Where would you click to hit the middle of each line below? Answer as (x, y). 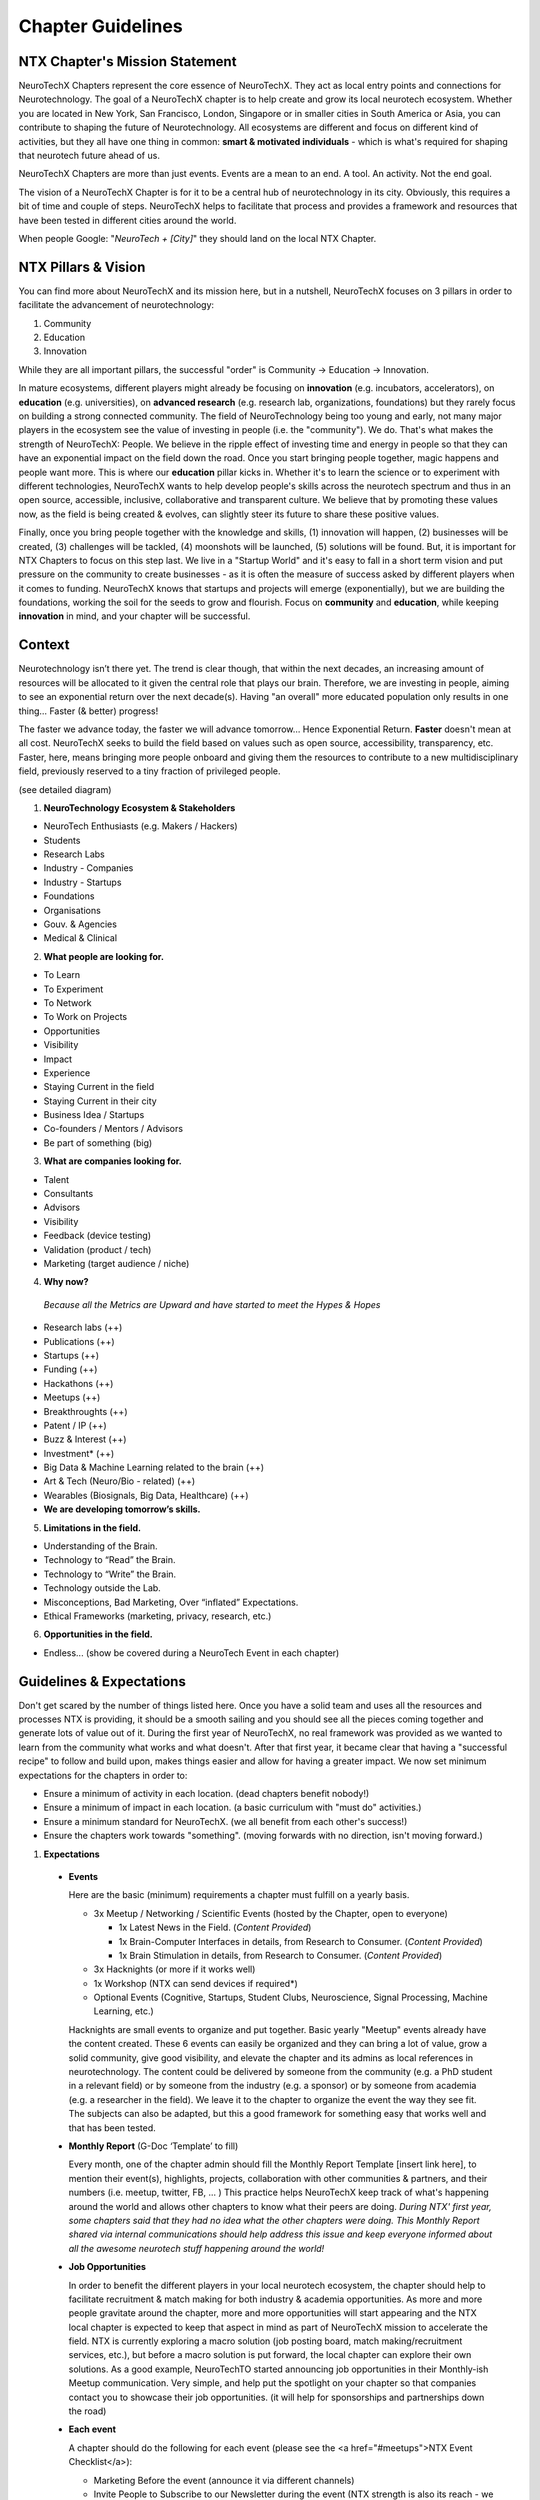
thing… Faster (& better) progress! (88, 711)
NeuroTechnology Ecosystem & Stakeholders (139, 807)
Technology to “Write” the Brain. (110, 1574)
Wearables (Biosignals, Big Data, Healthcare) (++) (146, 1495)
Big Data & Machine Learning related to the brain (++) (154, 1467)
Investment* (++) (79, 1453)
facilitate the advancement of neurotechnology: (116, 305)
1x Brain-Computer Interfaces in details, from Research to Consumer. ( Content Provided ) (301, 1941)
